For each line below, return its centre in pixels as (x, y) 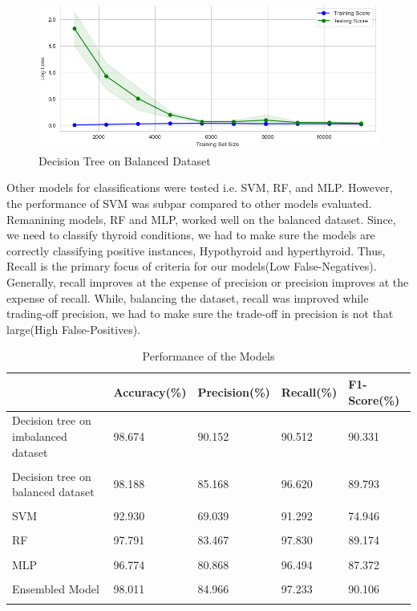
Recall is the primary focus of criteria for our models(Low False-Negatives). (192, 266)
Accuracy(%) (150, 391)
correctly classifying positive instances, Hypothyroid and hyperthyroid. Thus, (196, 250)
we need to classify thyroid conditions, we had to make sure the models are (191, 235)
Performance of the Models (208, 356)
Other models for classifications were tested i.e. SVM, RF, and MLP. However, (200, 187)
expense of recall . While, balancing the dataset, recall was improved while (188, 297)
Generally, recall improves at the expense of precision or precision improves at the (208, 281)
